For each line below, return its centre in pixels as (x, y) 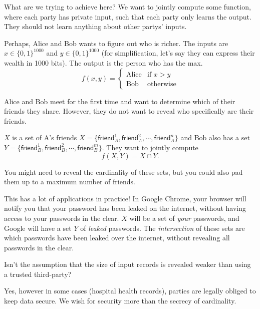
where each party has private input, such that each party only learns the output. (128, 16)
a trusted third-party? (38, 274)
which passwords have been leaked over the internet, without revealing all (117, 238)
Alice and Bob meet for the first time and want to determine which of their (120, 101)
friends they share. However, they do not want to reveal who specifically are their (129, 111)
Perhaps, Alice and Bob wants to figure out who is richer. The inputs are (116, 43)
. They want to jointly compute (150, 147)
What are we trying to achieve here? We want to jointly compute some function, (127, 7)
